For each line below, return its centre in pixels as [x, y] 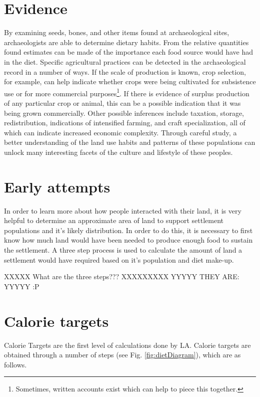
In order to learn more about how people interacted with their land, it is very [123, 210]
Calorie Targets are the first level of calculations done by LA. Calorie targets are [127, 345]
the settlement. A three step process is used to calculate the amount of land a [123, 250]
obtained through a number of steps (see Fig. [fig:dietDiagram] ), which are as [122, 355]
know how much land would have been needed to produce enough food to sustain [128, 240]
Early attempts [57, 186]
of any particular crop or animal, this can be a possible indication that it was [122, 103]
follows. [15, 364]
